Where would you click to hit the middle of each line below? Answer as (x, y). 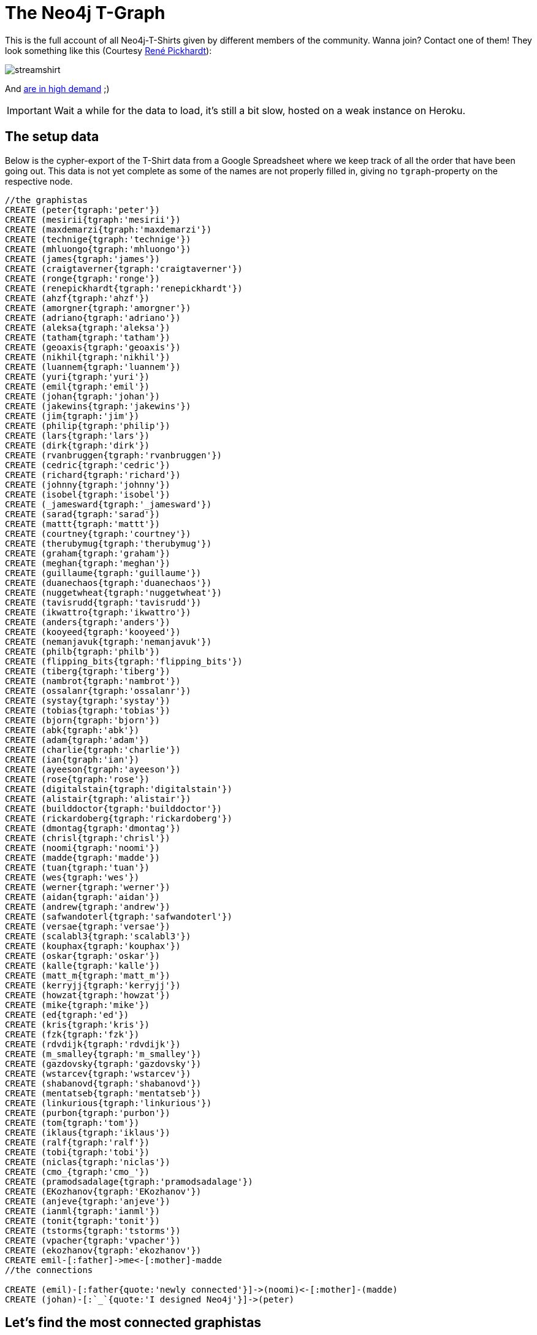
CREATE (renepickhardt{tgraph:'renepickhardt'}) (124, 288)
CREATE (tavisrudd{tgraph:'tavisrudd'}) (103, 602)
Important (29, 110)
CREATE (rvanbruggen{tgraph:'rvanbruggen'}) (114, 455)
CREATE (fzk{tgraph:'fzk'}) (72, 1034)
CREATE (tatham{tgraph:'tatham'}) (88, 337)
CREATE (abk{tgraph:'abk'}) (72, 730)
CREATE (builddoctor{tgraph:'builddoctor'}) (114, 808)
